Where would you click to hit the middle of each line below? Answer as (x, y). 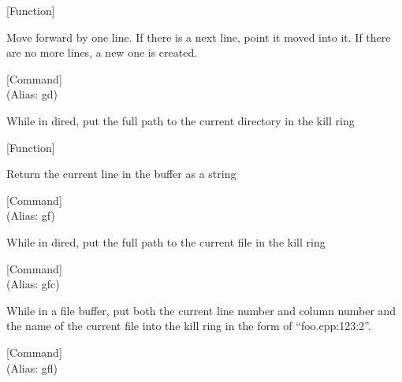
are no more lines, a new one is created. (102, 52)
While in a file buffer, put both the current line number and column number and (201, 310)
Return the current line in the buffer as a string (121, 174)
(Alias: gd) (32, 94)
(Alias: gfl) (32, 367)
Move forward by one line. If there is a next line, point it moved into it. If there (199, 37)
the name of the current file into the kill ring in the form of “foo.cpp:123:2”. (189, 326)
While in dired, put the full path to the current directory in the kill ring (181, 120)
